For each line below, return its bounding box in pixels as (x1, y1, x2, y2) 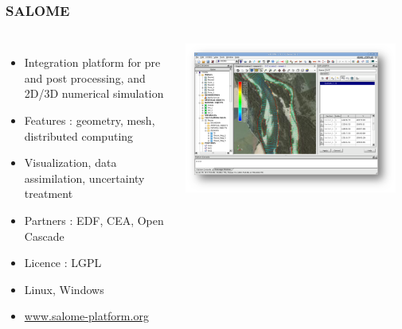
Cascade (24, 227, 64, 244)
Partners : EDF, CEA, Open (24, 211, 164, 228)
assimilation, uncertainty (24, 169, 145, 186)
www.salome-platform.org (24, 308, 149, 324)
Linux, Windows (24, 281, 104, 297)
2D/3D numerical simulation (24, 85, 164, 102)
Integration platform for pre (24, 54, 161, 71)
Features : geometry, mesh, (24, 112, 155, 128)
